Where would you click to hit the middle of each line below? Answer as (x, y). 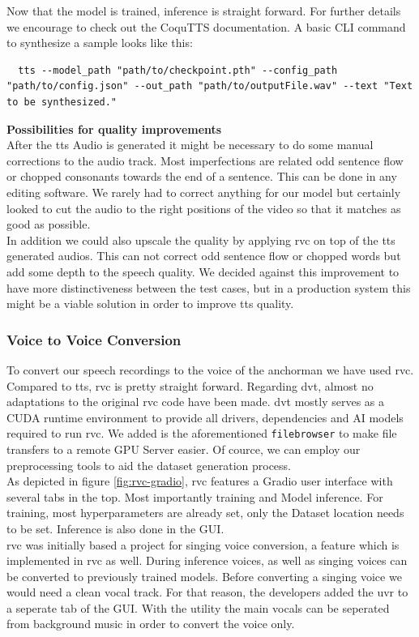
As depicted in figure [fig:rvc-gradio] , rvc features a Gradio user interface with (200, 481)
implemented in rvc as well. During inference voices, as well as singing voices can (207, 560)
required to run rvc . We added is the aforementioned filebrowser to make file (202, 433)
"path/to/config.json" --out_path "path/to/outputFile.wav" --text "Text (210, 86)
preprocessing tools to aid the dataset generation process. (149, 465)
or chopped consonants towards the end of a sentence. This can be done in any (202, 176)
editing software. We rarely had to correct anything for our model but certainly (204, 192)
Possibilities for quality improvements (114, 128)
